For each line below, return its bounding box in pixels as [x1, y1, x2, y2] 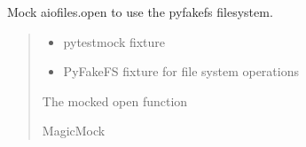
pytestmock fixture [63, 32, 166, 50]
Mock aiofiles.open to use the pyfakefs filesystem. [7, 3, 273, 20]
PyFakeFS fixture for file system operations [63, 62, 299, 81]
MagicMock [42, 121, 106, 140]
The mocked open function [42, 91, 188, 110]
